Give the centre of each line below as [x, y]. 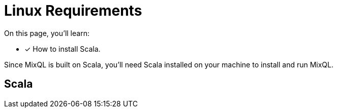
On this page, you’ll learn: [47, 33]
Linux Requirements [73, 11]
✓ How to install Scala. [63, 49]
